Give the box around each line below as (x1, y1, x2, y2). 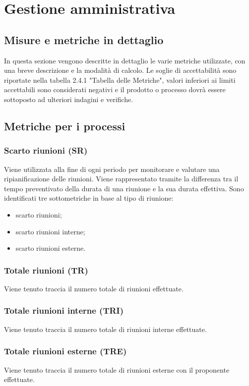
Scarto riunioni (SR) (4, 144, 88, 157)
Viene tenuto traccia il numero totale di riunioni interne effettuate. (4, 324, 207, 334)
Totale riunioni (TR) (4, 264, 88, 276)
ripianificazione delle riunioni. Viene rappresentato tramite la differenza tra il (4, 173, 239, 184)
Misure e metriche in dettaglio (4, 32, 164, 47)
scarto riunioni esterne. (15, 243, 86, 253)
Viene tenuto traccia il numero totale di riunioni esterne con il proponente (4, 364, 230, 375)
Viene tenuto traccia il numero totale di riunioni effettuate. (4, 283, 184, 293)
